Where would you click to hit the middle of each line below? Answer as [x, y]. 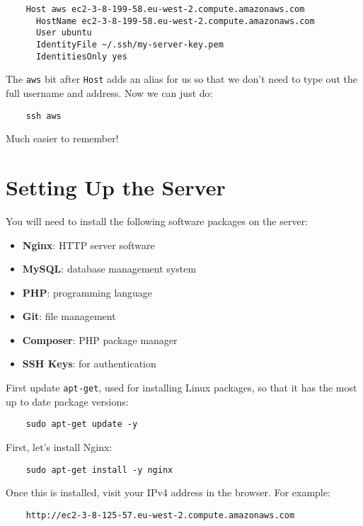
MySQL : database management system [109, 269]
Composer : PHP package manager [100, 339]
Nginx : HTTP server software [88, 245]
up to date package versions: [67, 401]
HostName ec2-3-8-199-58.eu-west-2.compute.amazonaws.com [175, 21]
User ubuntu [64, 33]
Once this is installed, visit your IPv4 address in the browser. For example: [168, 492]
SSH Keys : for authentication [89, 364]
